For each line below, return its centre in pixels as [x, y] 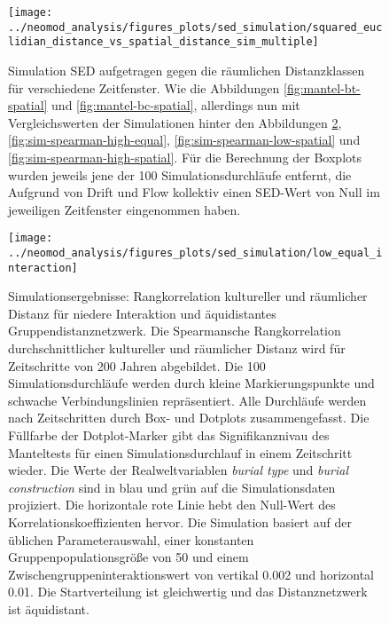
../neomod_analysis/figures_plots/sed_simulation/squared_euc [195, 27]
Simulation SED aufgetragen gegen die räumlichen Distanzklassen [187, 70]
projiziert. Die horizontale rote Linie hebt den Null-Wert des [172, 505]
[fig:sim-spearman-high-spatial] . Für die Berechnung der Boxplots [185, 157]
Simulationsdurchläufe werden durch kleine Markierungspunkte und [191, 383]
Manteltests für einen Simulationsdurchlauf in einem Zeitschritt [180, 452]
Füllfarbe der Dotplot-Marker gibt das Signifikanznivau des [169, 435]
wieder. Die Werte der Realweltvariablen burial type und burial [178, 470]
